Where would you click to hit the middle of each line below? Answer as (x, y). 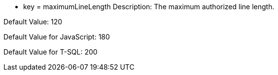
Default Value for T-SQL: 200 (51, 52)
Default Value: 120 (33, 22)
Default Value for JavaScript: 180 (57, 37)
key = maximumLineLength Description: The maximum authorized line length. (149, 7)
